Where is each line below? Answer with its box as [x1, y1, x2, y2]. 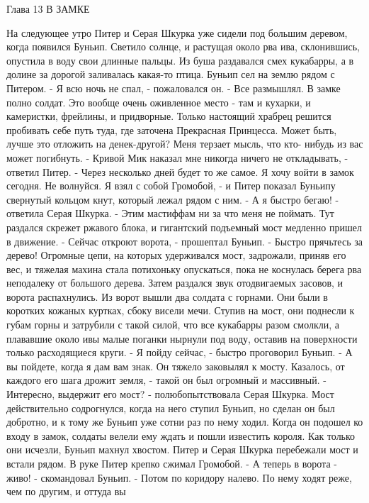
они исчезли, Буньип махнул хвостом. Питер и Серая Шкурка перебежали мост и [6, 442, 358, 457]
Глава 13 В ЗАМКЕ [6, 1, 90, 16]
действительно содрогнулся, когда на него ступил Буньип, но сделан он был [6, 400, 335, 415]
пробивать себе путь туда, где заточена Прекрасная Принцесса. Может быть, [6, 122, 337, 137]
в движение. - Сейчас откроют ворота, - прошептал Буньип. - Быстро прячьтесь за [6, 233, 363, 248]
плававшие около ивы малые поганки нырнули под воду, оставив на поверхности [6, 331, 358, 346]
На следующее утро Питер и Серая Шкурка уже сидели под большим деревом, [6, 25, 348, 40]
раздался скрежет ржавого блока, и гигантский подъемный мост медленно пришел [6, 219, 362, 234]
